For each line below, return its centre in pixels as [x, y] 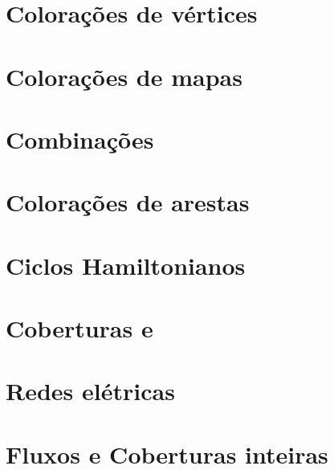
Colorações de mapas [124, 76]
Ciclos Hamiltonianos [126, 265]
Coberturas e [79, 328]
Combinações [80, 139]
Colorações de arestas [128, 202]
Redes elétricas [90, 391]
